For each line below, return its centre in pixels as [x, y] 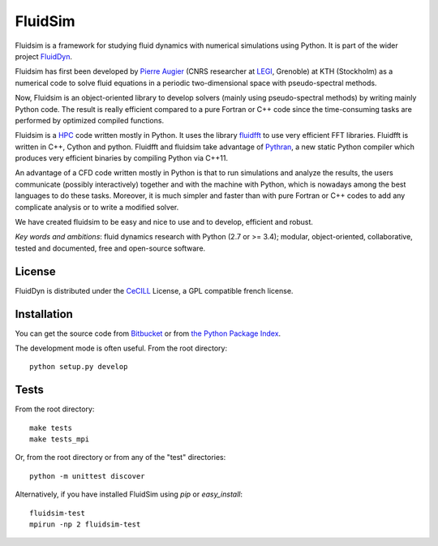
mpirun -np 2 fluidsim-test [85, 525]
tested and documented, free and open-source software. [110, 248]
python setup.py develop [79, 367]
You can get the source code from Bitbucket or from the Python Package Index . [148, 333]
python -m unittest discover [87, 476]
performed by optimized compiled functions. [90, 120]
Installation [44, 314]
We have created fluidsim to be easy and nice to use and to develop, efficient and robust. [164, 222]
